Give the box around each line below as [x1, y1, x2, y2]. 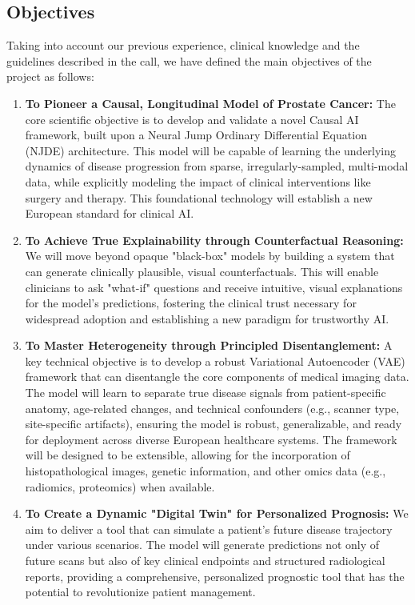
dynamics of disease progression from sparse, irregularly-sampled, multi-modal [25, 158, 409, 174]
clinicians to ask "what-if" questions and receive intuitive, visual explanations [25, 278, 403, 295]
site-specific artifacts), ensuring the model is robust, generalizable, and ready [25, 415, 402, 432]
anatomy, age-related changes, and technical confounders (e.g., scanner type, [25, 399, 400, 416]
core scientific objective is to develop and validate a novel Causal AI [25, 110, 359, 127]
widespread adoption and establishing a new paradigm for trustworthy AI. [25, 310, 389, 327]
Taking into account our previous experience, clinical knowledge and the [6, 37, 360, 54]
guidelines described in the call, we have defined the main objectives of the [6, 52, 372, 69]
